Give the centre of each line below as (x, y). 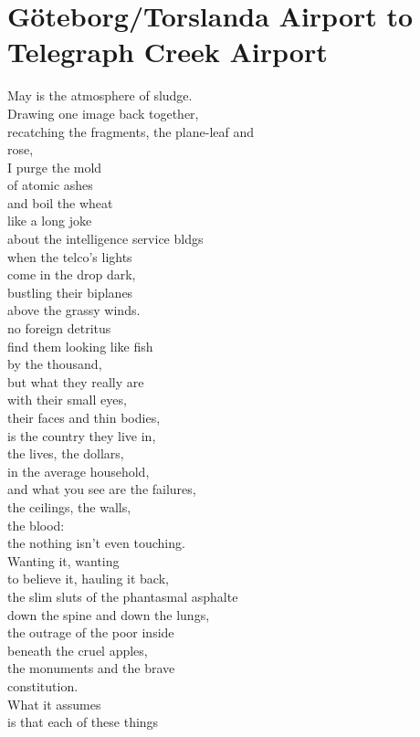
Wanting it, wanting (63, 560)
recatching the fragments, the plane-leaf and (131, 131)
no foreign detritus (59, 328)
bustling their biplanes (70, 292)
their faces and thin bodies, (84, 417)
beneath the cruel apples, (78, 650)
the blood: (36, 525)
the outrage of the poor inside (91, 632)
